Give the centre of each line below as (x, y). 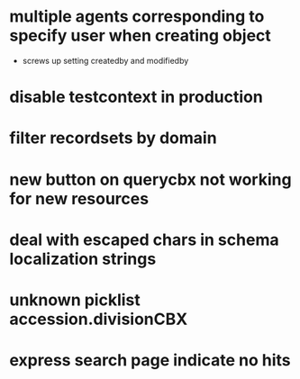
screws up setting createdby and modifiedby (105, 60)
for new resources (79, 199)
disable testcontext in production (136, 97)
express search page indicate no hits (150, 361)
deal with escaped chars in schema (144, 239)
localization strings (83, 259)
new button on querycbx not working (150, 180)
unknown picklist (75, 300)
